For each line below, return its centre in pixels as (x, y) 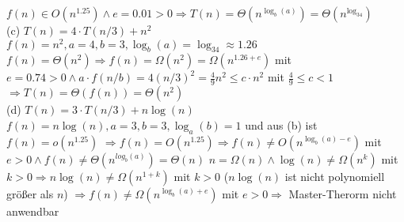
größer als (30, 193)
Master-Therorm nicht (343, 193)
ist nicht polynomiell (335, 176)
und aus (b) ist (281, 124)
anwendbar (33, 211)
